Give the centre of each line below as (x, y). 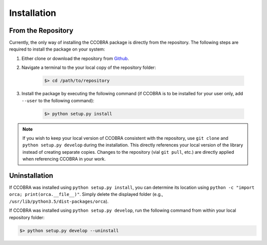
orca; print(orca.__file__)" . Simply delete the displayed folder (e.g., (86, 194)
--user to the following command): (58, 100)
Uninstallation (31, 175)
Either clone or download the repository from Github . (75, 58)
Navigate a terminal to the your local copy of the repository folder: (89, 67)
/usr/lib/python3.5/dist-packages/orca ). (59, 201)
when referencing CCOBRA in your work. (64, 159)
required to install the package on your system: (57, 49)
